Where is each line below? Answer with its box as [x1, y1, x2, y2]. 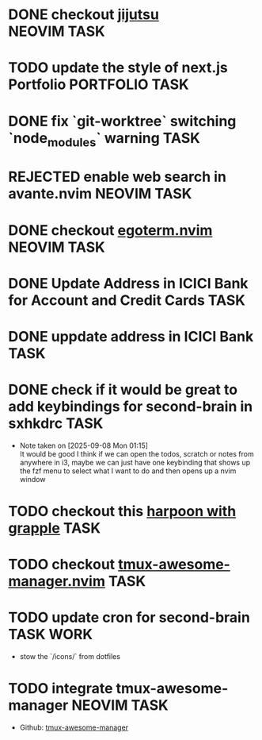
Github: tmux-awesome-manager [19, 723, 129, 732]
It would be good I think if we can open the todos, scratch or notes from [19, 449, 255, 458]
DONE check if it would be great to [8, 381, 238, 399]
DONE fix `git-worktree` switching [8, 112, 237, 130]
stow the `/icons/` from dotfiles [19, 652, 121, 661]
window [19, 474, 46, 484]
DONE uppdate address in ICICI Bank [8, 327, 254, 345]
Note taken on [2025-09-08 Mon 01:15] [19, 441, 149, 450]
